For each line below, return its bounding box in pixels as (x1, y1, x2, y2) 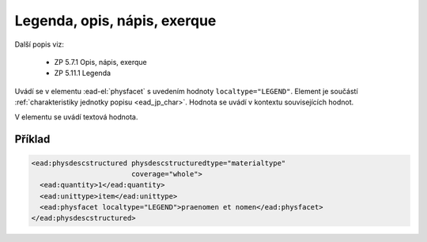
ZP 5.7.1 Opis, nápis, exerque (54, 57, 147, 66)
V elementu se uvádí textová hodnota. (14, 112, 138, 122)
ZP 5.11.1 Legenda (54, 68, 111, 78)
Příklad (14, 133, 51, 146)
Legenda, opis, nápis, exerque (14, 12, 217, 29)
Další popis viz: (14, 40, 65, 49)
